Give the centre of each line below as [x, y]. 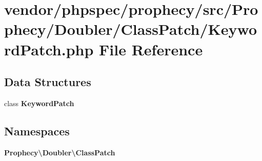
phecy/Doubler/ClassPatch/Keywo [130, 29]
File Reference [151, 49]
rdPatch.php [49, 49]
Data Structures [48, 82]
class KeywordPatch [39, 103]
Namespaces [37, 130]
